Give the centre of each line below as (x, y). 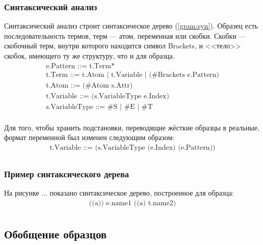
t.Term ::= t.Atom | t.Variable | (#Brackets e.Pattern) (133, 75)
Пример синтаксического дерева (67, 173)
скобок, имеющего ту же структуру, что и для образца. (89, 56)
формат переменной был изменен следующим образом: (89, 137)
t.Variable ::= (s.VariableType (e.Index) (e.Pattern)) (133, 147)
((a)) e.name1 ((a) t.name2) (133, 203)
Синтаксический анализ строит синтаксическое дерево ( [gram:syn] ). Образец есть (131, 26)
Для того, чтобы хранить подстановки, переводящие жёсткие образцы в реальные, (132, 127)
